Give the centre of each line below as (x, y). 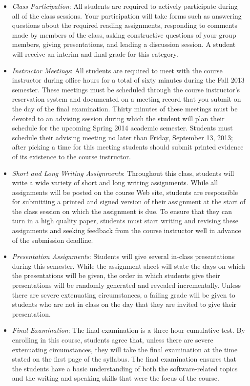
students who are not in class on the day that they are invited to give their (124, 304)
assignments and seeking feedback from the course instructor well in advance (126, 230)
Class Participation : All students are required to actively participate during (125, 6)
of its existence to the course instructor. (71, 156)
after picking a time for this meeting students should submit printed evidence (128, 147)
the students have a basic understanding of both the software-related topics (125, 368)
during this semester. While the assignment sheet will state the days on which (128, 266)
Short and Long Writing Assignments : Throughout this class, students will (123, 173)
